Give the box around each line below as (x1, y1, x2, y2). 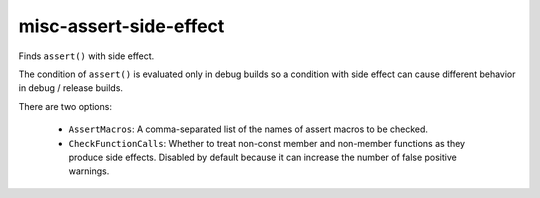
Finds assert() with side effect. (18, 50, 155, 62)
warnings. (68, 165, 110, 177)
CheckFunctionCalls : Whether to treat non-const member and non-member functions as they (68, 137, 465, 149)
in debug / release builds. (18, 82, 124, 94)
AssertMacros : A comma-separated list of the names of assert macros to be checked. (68, 123, 429, 135)
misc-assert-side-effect (18, 15, 225, 37)
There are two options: (18, 100, 112, 112)
